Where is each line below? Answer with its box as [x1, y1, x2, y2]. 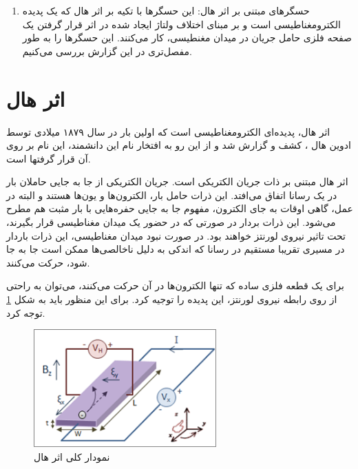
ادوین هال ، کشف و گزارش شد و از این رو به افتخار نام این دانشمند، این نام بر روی [6, 138, 351, 152]
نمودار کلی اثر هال [34, 449, 110, 463]
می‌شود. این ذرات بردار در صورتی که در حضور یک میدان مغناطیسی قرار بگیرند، [6, 215, 336, 229]
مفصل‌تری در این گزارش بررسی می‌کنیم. [22, 43, 192, 58]
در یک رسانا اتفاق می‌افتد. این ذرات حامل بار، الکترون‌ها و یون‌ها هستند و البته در [6, 187, 337, 202]
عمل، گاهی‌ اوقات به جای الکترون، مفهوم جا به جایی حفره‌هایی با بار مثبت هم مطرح [6, 201, 353, 216]
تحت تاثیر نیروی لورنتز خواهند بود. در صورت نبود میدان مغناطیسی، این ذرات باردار [6, 228, 346, 242]
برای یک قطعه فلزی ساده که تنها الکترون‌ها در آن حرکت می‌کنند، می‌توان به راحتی [6, 278, 344, 293]
